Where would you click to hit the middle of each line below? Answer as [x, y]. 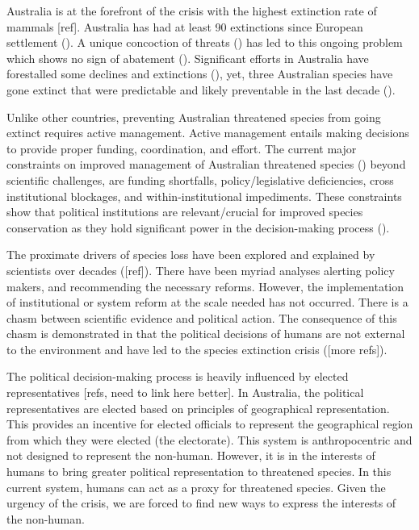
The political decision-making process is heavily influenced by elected [178, 376]
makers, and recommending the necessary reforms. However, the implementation [205, 286]
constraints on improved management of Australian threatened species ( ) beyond [206, 164]
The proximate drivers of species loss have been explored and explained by [191, 255]
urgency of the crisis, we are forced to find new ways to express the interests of [201, 503]
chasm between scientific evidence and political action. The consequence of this [202, 317]
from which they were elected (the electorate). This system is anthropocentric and [209, 439]
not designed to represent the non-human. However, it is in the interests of [191, 455]
